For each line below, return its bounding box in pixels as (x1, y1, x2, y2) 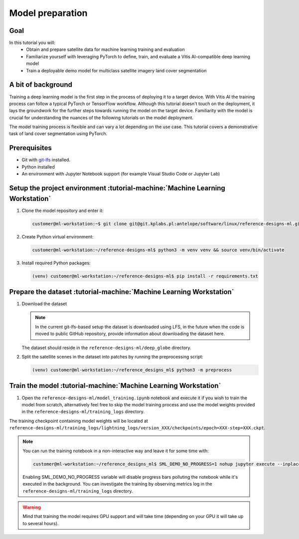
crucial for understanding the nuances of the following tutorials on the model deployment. (9, 115, 194, 121)
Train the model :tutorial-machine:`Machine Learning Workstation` (9, 381, 221, 390)
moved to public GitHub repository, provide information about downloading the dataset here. (35, 331, 225, 337)
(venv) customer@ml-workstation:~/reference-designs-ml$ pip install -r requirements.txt (32, 273, 259, 279)
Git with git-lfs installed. (21, 157, 71, 163)
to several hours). (22, 520, 59, 526)
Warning (22, 504, 41, 511)
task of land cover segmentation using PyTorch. (9, 131, 107, 137)
